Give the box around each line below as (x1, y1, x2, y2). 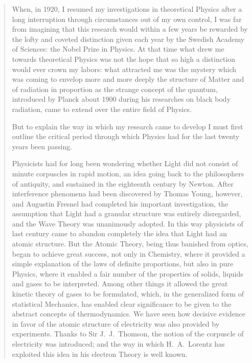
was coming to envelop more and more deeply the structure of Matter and (12, 74, 244, 84)
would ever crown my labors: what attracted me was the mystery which (12, 63, 237, 74)
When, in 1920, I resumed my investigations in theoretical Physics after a (12, 4, 242, 14)
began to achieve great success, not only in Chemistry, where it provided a (12, 248, 245, 259)
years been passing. (12, 141, 73, 151)
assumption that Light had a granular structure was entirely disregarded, (12, 208, 241, 219)
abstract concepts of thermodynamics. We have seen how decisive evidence (12, 308, 245, 319)
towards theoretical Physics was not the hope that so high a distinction (12, 53, 236, 64)
